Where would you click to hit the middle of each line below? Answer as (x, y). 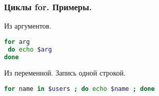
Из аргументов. (28, 26)
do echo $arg (30, 49)
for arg (17, 42)
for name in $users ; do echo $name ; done (79, 89)
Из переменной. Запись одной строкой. (65, 73)
